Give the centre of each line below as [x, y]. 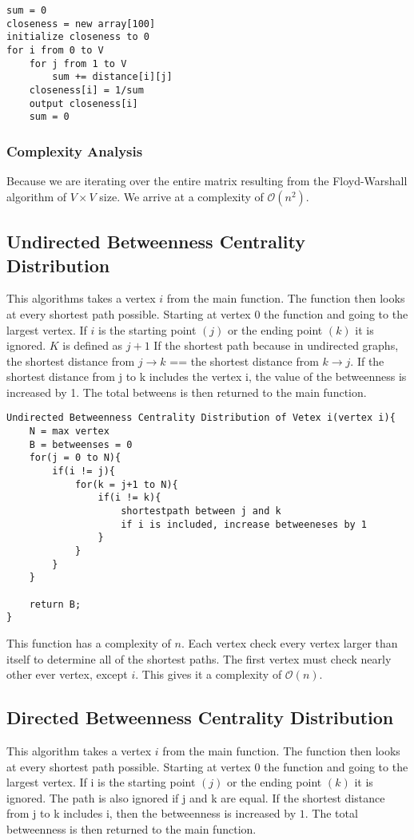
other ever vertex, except [67, 674]
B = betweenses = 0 [81, 444]
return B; [55, 604]
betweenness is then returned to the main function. [131, 828]
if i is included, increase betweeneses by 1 [244, 524]
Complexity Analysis [75, 151]
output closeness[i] [84, 103]
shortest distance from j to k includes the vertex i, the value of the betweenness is [207, 376]
